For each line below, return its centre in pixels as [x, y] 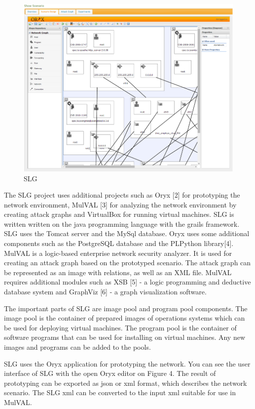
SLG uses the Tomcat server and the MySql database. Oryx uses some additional [127, 233]
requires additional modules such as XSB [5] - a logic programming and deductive [127, 282]
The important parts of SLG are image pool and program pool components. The [126, 308]
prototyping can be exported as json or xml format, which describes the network [126, 383]
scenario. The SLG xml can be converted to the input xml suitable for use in [120, 392]
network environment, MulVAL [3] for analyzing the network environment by [120, 204]
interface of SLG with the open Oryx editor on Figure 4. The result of [110, 373]
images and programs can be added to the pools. [77, 347]
